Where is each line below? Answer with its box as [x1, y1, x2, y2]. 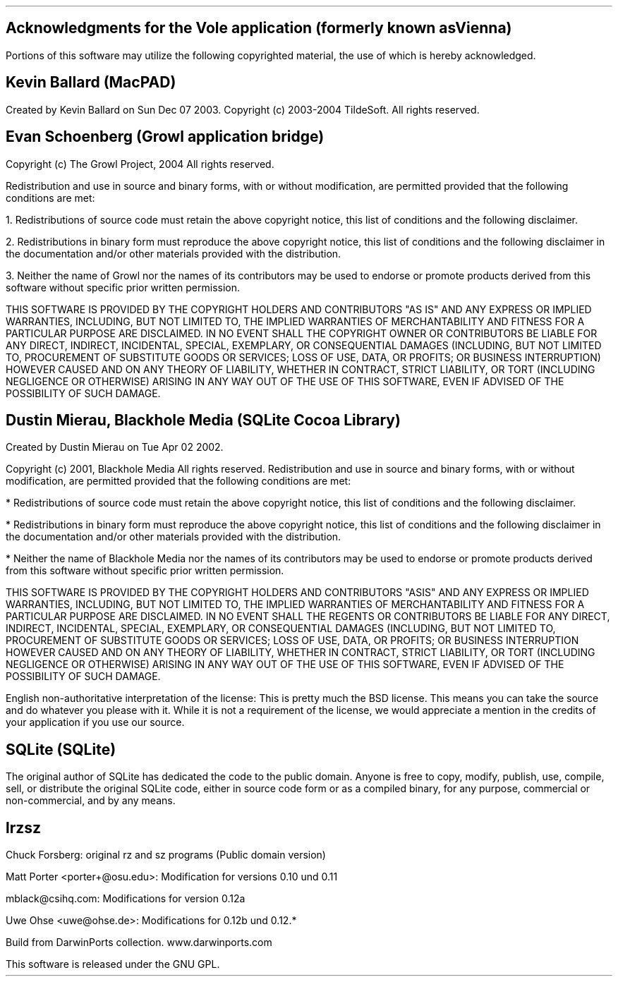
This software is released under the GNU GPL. [6, 958, 220, 971]
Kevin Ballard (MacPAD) [6, 73, 176, 92]
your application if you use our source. [6, 716, 185, 729]
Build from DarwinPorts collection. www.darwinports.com [6, 936, 272, 949]
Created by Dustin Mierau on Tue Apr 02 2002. [6, 441, 224, 454]
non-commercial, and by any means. [6, 794, 176, 807]
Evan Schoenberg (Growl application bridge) [6, 128, 325, 146]
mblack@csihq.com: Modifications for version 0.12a [6, 892, 246, 905]
